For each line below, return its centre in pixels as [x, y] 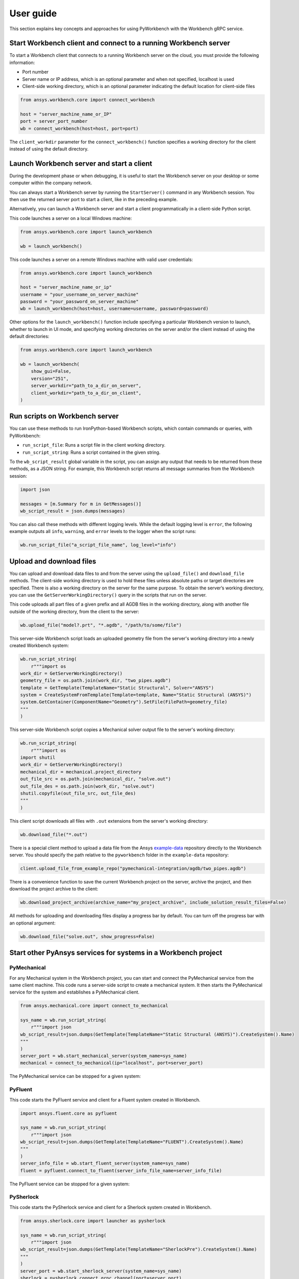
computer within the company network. [51, 183]
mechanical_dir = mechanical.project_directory [81, 772]
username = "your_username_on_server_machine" [79, 294]
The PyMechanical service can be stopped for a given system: [75, 1076]
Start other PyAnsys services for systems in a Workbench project [116, 953]
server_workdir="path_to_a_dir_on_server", [86, 386]
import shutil [38, 757]
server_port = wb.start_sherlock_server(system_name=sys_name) [101, 1271]
